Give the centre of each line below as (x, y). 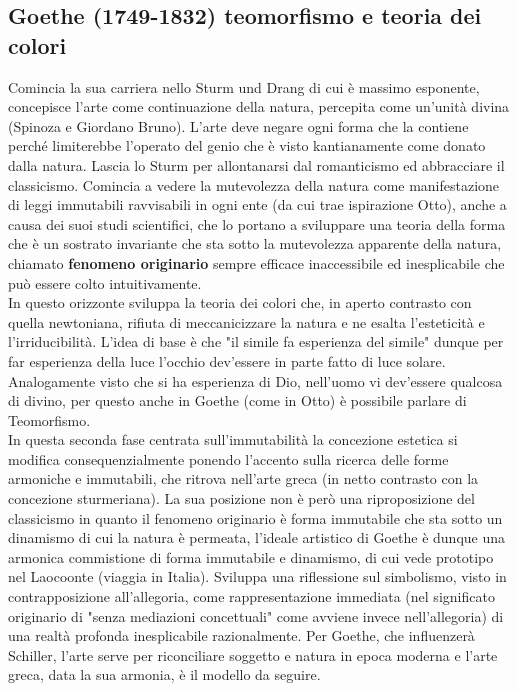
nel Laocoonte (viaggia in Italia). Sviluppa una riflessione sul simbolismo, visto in (257, 576)
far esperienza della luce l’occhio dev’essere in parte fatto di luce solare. (227, 360)
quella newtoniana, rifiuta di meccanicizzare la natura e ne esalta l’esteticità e (246, 321)
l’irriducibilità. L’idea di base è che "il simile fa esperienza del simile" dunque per (256, 341)
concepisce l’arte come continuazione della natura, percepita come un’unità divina (259, 106)
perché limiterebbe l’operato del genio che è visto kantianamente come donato (247, 145)
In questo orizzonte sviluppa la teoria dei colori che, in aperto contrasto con (240, 302)
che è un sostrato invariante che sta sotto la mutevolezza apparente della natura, (255, 243)
